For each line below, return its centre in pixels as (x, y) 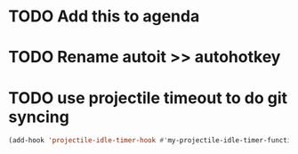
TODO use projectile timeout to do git (148, 97)
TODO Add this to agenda (104, 16)
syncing (39, 117)
